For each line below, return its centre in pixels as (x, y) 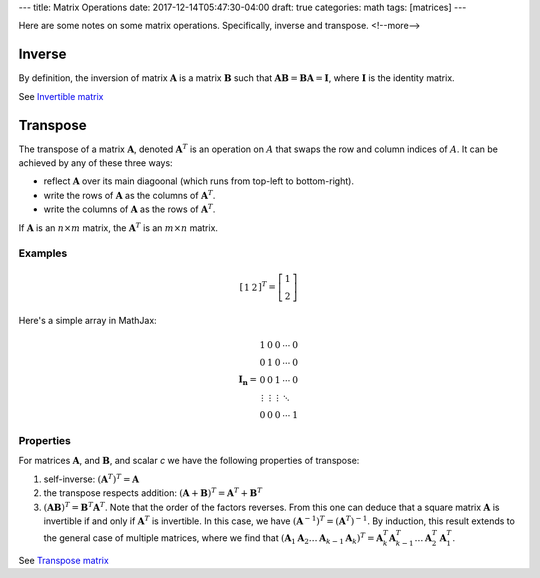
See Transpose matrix (63, 560)
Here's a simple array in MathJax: (87, 321)
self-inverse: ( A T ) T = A (91, 478)
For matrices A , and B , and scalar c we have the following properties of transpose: (189, 461)
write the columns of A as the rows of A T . (129, 208)
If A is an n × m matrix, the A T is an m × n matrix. (118, 227)
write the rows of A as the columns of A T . (129, 194)
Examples (43, 253)
